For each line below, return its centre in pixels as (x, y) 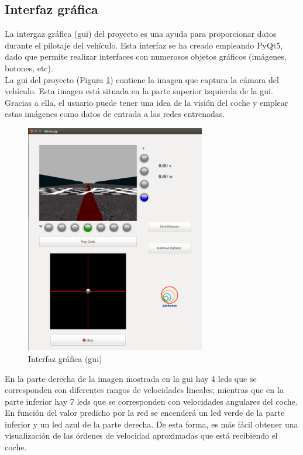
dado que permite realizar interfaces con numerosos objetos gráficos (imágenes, (146, 56)
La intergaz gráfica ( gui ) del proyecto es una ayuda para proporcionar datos (141, 34)
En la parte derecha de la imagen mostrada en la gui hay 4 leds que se (131, 378)
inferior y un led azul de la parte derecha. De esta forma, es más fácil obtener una (151, 424)
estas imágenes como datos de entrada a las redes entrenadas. (115, 114)
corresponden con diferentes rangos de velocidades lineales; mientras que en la (144, 390)
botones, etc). (29, 68)
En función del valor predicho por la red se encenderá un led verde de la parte (145, 413)
